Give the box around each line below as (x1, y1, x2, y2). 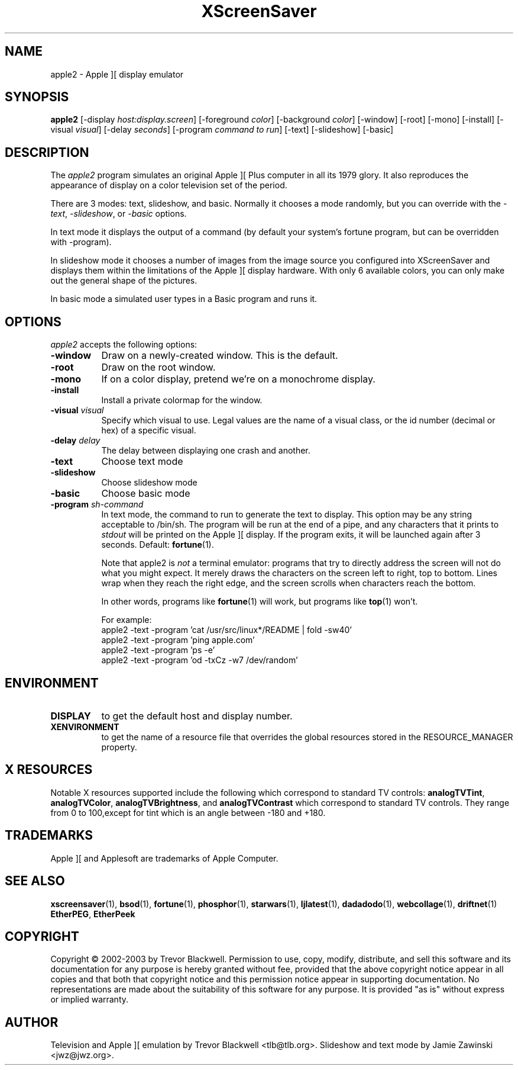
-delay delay (50, 435, 101, 446)
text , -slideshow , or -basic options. (50, 208, 187, 219)
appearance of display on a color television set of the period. (50, 180, 287, 191)
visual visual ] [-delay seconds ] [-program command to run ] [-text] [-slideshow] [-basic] (50, 124, 394, 135)
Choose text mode (101, 455, 183, 468)
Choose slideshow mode (101, 477, 198, 488)
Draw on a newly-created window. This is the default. (101, 349, 338, 362)
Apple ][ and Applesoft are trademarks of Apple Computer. (50, 853, 279, 863)
